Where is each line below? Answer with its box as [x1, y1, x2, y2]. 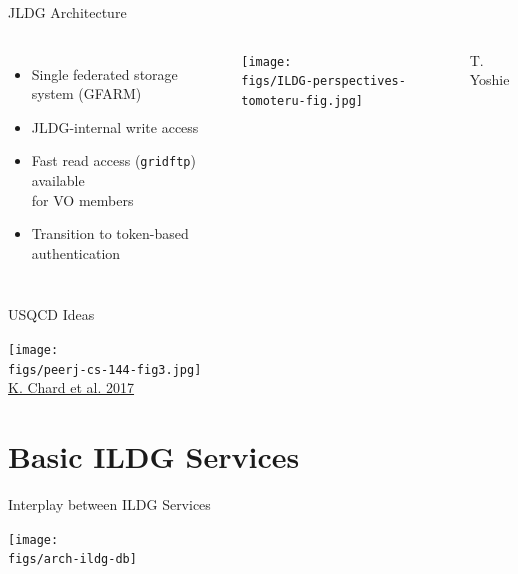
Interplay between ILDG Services [8, 494, 211, 515]
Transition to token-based [31, 223, 189, 244]
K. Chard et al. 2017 [8, 377, 135, 398]
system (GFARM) [31, 83, 142, 104]
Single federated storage [31, 63, 178, 84]
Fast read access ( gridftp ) [31, 150, 196, 171]
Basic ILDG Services [8, 436, 300, 477]
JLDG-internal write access [31, 116, 199, 137]
